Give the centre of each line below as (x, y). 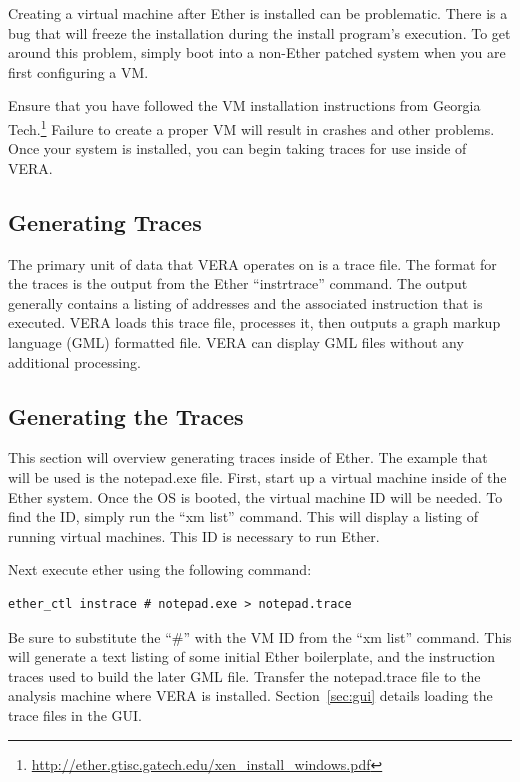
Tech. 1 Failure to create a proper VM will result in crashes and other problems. (251, 127)
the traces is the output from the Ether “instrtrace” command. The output (238, 283)
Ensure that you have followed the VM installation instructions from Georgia (244, 105)
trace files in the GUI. (75, 714)
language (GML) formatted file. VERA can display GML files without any (236, 341)
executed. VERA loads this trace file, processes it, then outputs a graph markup (254, 322)
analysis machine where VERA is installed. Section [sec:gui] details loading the (250, 695)
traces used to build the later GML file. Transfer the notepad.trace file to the (244, 675)
